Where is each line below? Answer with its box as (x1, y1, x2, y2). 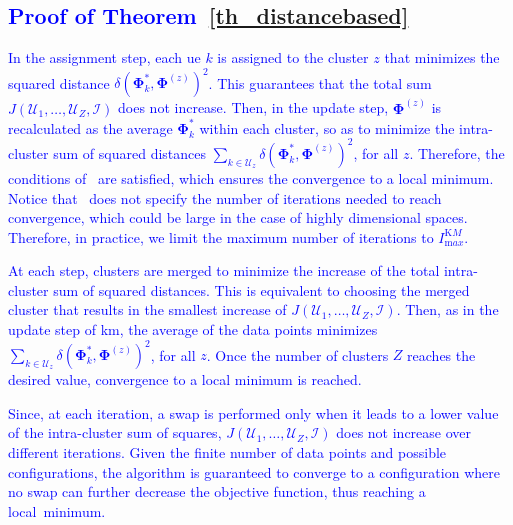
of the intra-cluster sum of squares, (8, 422, 222, 443)
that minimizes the (384, 47, 500, 68)
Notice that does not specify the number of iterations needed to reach (8, 187, 442, 208)
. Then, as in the (396, 299, 499, 320)
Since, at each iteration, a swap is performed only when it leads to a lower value (8, 402, 499, 423)
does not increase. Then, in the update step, (118, 97, 389, 118)
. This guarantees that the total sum (208, 72, 432, 93)
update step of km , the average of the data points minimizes (8, 319, 378, 340)
